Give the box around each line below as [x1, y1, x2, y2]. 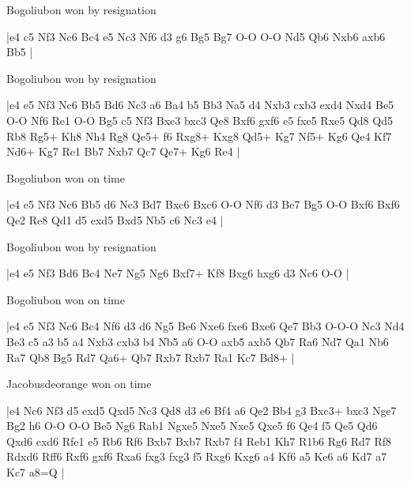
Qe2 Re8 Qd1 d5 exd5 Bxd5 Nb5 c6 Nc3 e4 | [6, 211, 224, 228]
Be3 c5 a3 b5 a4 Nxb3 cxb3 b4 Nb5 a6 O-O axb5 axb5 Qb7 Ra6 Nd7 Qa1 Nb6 [6, 333, 389, 349]
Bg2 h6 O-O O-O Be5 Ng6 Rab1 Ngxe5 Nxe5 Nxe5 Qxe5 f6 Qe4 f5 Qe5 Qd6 [6, 417, 378, 434]
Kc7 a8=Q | [6, 464, 65, 480]
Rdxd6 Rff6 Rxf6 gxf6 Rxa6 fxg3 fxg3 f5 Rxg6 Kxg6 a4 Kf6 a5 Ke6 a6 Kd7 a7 [6, 448, 387, 465]
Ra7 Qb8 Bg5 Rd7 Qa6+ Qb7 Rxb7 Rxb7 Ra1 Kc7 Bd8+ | [6, 348, 295, 365]
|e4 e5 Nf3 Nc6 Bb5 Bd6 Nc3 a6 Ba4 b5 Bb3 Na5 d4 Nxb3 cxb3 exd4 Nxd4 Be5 [6, 96, 394, 113]
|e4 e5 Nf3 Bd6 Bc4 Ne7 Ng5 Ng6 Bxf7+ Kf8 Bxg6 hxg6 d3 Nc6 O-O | [6, 265, 349, 281]
